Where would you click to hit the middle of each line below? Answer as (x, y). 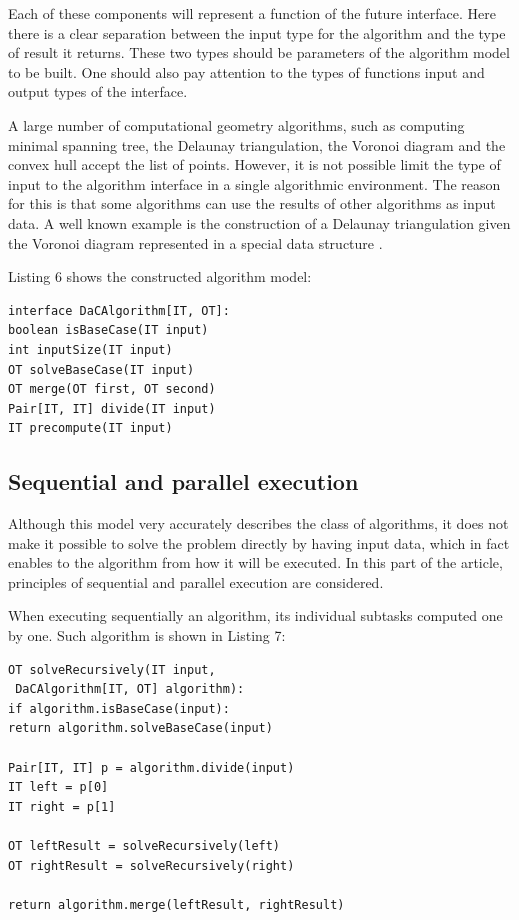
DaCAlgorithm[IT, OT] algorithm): (130, 689)
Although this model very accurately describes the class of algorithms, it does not (258, 523)
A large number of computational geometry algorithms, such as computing (236, 124)
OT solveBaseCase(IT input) (101, 369)
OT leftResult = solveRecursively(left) (144, 845)
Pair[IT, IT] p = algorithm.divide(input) (151, 767)
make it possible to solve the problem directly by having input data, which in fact (259, 542)
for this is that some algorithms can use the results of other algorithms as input (252, 203)
